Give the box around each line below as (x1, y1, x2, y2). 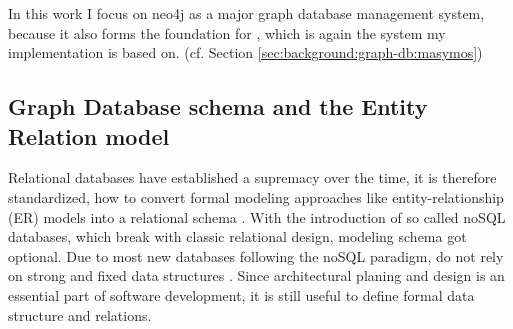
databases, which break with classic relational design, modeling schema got (8, 226, 467, 247)
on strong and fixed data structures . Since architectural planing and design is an (8, 265, 505, 286)
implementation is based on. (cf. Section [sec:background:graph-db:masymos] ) (8, 42, 483, 63)
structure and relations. (8, 304, 152, 325)
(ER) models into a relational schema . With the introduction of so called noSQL (8, 206, 506, 227)
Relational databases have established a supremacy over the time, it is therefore (8, 167, 497, 188)
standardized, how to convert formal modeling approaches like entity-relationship (8, 186, 504, 207)
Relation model (8, 120, 170, 151)
